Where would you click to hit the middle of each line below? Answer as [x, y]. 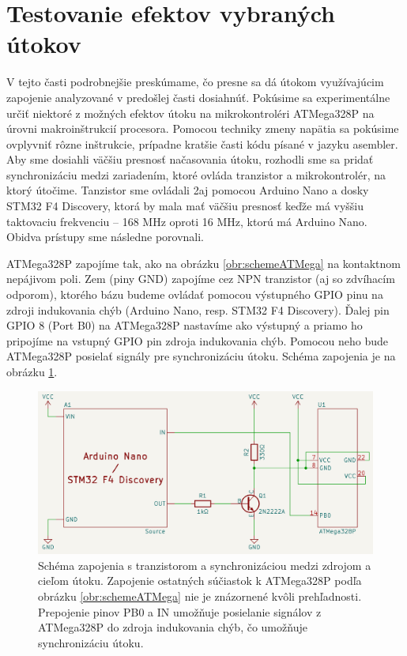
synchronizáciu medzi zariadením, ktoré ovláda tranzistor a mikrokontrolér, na [196, 174]
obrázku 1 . [32, 371]
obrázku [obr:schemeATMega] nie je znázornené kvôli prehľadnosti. [200, 596]
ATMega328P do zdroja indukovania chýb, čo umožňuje [173, 627]
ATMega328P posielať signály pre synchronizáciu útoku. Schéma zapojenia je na [201, 356]
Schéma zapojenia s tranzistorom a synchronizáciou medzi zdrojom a [205, 565]
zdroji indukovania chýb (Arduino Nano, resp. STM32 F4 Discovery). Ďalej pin [198, 309]
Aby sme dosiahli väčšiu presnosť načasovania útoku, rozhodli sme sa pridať [190, 159]
